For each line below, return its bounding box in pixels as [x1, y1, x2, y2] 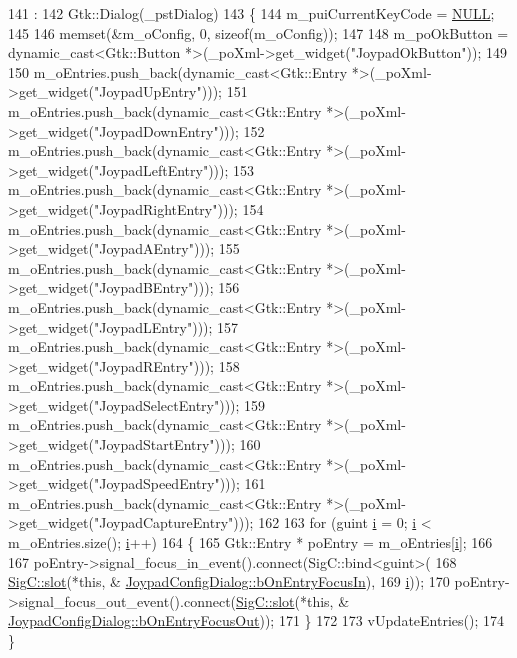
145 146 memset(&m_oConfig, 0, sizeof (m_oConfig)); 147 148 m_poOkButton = [8, 22, 509, 43]
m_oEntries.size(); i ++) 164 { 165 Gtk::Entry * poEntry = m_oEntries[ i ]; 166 [8, 532, 493, 553]
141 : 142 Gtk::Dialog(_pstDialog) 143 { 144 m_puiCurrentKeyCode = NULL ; [8, 3, 495, 23]
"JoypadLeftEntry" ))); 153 [93, 159, 255, 180]
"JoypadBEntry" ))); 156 [93, 277, 240, 298]
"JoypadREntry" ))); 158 [93, 355, 240, 376]
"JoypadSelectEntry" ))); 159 [93, 394, 266, 415]
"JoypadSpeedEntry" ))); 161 [93, 473, 266, 494]
